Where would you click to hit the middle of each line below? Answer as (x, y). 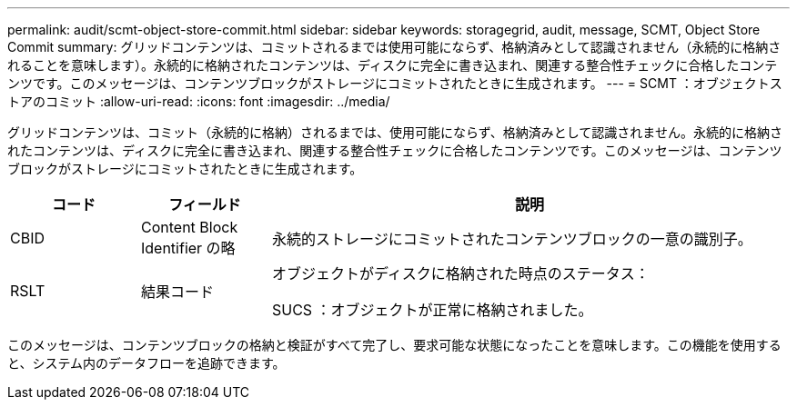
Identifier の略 (188, 248)
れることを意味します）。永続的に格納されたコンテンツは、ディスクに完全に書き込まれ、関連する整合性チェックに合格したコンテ (393, 65)
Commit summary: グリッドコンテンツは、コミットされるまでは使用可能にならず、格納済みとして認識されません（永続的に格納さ (394, 47)
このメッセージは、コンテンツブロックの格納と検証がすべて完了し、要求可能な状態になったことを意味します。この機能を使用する (394, 345)
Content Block (189, 227)
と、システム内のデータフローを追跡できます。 (146, 363)
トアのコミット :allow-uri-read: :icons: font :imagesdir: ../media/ (199, 101)
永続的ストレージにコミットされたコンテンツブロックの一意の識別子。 (512, 239)
